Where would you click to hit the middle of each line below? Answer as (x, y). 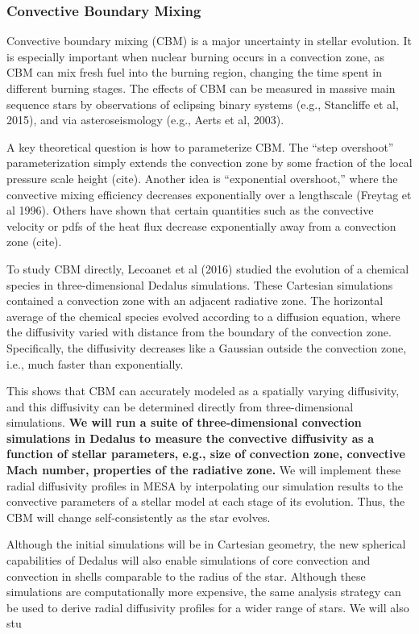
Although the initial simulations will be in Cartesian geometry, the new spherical (206, 544)
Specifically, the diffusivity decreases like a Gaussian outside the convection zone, (207, 347)
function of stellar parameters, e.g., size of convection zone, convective (206, 454)
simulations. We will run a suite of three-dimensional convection (184, 422)
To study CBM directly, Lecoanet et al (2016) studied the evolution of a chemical (208, 268)
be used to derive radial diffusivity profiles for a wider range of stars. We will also (208, 607)
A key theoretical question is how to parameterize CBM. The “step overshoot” (200, 146)
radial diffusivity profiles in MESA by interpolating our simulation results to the (205, 485)
